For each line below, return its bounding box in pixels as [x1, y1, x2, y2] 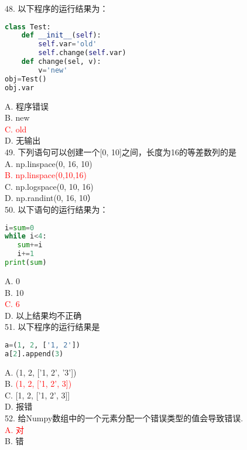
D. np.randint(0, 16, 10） [5, 192, 96, 204]
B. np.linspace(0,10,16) [5, 169, 87, 181]
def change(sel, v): [21, 57, 101, 66]
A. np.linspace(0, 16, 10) [5, 157, 92, 169]
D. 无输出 [5, 134, 41, 146]
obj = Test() [5, 74, 47, 83]
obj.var [5, 83, 35, 92]
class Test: [5, 22, 51, 31]
